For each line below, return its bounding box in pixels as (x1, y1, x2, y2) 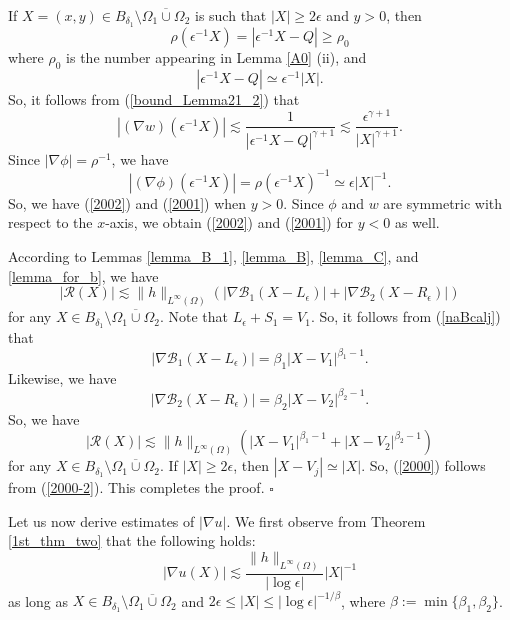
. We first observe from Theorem (226, 510, 426, 531)
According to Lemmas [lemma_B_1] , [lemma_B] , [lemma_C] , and (8, 246, 419, 267)
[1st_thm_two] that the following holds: (8, 530, 256, 551)
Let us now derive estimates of (8, 510, 195, 531)
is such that (194, 5, 267, 25)
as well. (394, 212, 440, 233)
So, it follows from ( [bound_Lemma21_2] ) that (8, 88, 300, 109)
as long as (8, 590, 69, 611)
